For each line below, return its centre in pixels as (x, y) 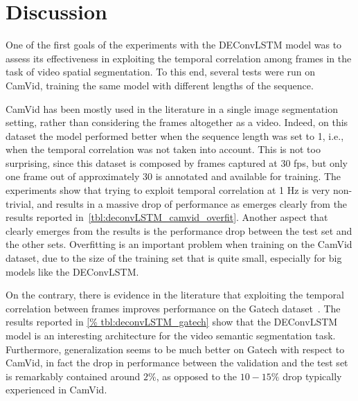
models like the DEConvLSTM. (72, 271)
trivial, (20, 203)
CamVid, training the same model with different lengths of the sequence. (160, 85)
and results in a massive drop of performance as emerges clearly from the (192, 203)
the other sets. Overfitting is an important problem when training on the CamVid (179, 244)
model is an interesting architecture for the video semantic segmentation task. (171, 335)
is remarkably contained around (73, 376)
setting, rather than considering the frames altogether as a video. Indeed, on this (177, 122)
